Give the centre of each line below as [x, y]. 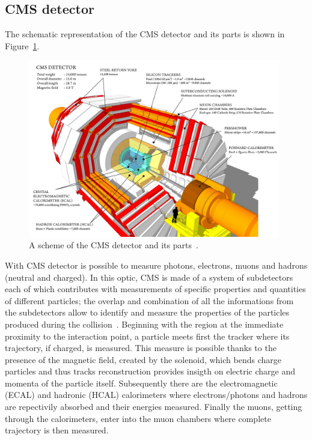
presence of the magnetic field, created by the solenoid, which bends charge [143, 359]
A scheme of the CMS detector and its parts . [114, 245]
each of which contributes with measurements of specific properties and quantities [155, 289]
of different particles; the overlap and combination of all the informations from [149, 300]
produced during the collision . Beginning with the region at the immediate [144, 324]
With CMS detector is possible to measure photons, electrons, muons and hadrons [156, 265]
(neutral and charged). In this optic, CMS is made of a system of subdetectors [149, 277]
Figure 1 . [22, 45]
